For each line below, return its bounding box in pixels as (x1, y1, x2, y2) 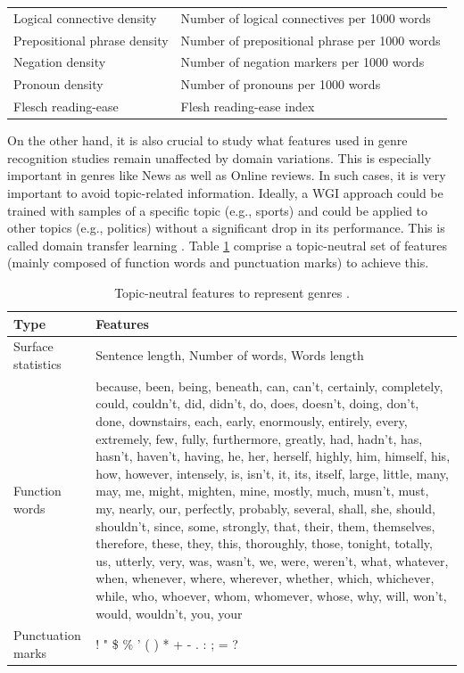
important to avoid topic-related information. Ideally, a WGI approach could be (7, 184, 443, 201)
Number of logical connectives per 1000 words (180, 8, 431, 27)
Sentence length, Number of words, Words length (95, 346, 364, 365)
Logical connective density (13, 8, 157, 27)
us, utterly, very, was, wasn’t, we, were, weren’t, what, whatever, (95, 551, 449, 570)
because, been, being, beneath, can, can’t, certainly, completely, (95, 376, 443, 395)
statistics (13, 355, 62, 373)
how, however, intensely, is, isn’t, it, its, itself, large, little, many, (95, 464, 449, 482)
